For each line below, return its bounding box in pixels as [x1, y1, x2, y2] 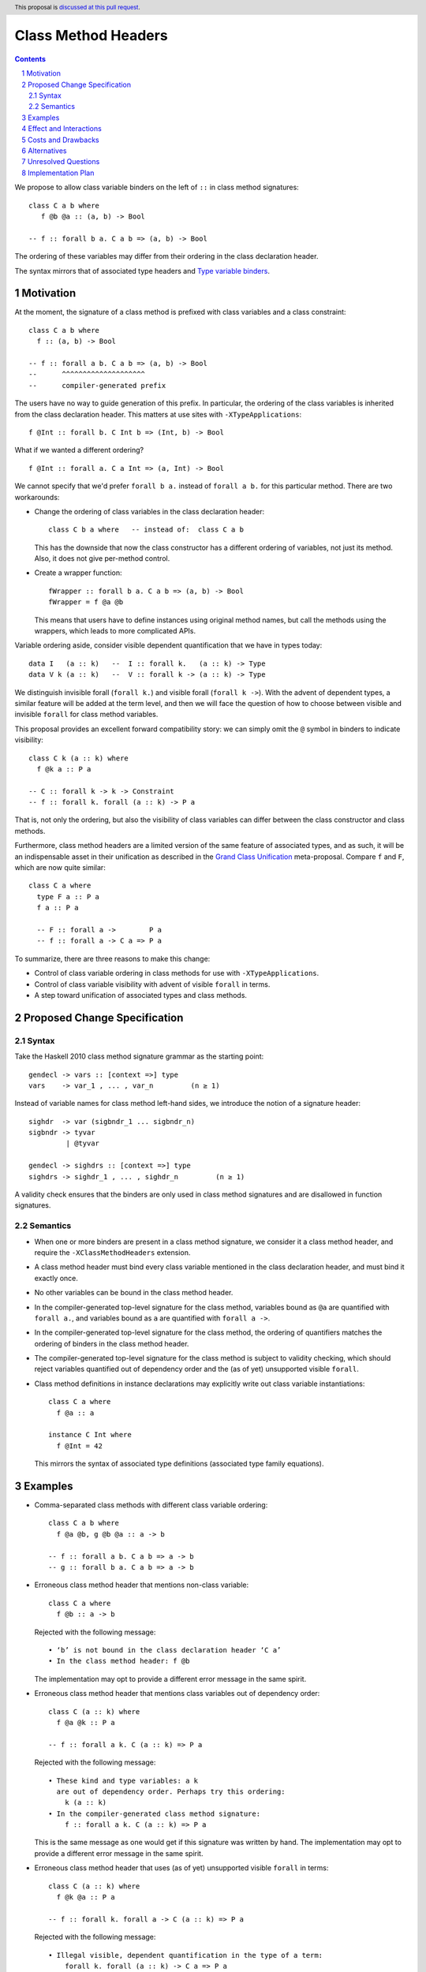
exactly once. [34, 1273, 79, 1283]
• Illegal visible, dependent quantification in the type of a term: [48, 1951, 323, 1959]
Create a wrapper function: [34, 568, 122, 577]
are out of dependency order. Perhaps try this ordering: [56, 1787, 286, 1796]
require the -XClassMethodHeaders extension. [34, 1247, 191, 1257]
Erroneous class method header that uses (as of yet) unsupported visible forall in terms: [34, 1863, 329, 1873]
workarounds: [14, 492, 60, 502]
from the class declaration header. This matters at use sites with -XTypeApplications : [14, 409, 302, 419]
